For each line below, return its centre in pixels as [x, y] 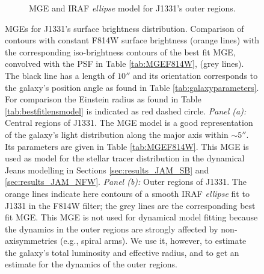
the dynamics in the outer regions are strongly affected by [112, 229]
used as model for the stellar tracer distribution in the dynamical [125, 158]
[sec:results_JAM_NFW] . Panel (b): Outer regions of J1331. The [126, 182]
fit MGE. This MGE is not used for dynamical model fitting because [131, 217]
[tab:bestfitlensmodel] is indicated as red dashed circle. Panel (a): [126, 111]
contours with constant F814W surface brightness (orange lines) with [132, 40]
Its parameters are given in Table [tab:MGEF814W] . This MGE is [127, 146]
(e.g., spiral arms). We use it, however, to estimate [153, 241]
